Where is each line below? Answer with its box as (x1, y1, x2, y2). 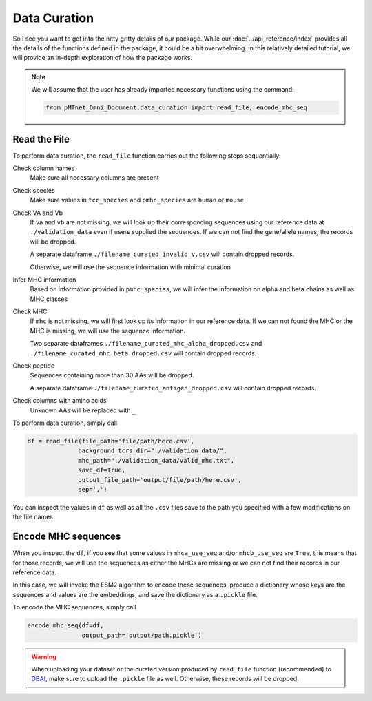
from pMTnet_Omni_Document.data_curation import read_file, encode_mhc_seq (45, 104, 308, 112)
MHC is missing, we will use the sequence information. (30, 326, 186, 335)
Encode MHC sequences (12, 531, 121, 543)
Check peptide (12, 362, 55, 370)
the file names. (12, 513, 55, 521)
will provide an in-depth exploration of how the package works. (12, 54, 193, 62)
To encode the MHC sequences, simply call (12, 603, 136, 611)
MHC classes (30, 295, 68, 303)
